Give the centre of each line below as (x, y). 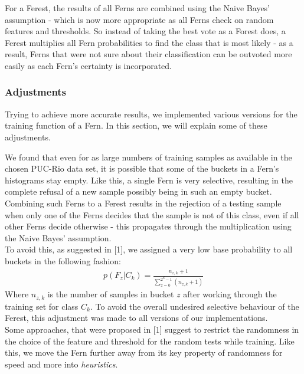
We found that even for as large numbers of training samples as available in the (148, 157)
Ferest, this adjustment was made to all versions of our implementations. (136, 318)
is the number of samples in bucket (111, 294)
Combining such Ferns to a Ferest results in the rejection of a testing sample (143, 203)
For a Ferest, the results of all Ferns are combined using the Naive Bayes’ (138, 8)
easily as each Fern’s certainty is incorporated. (88, 65)
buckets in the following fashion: (63, 260)
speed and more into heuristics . (61, 364)
